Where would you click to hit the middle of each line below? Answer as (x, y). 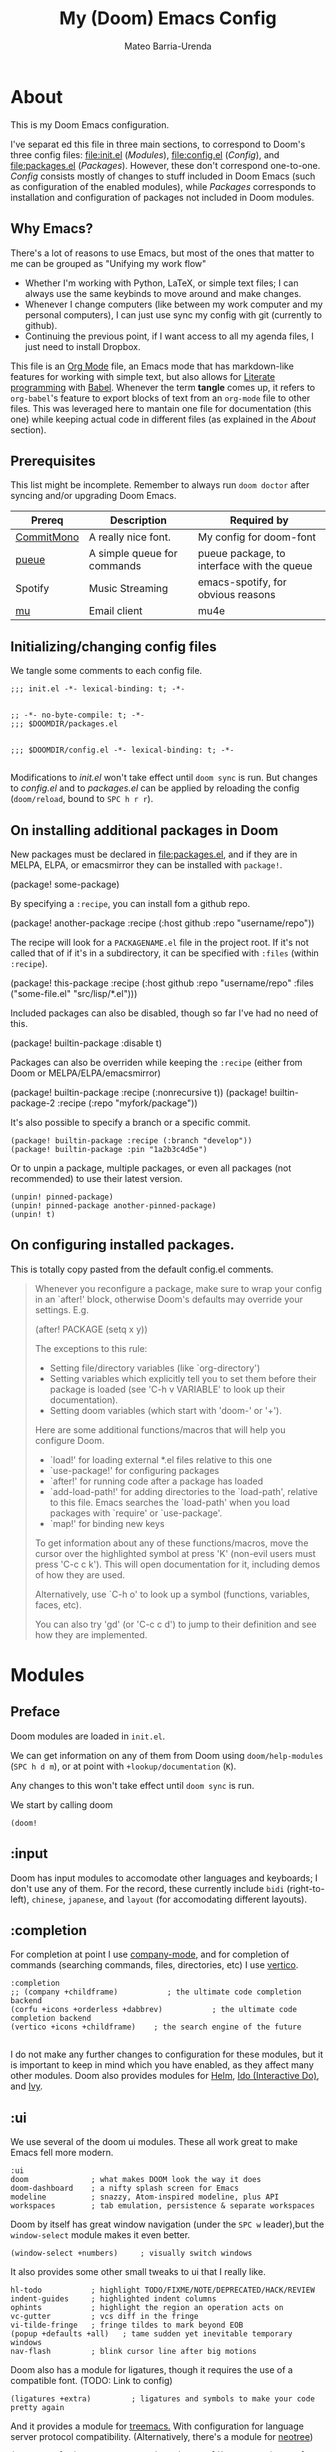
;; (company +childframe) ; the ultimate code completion (156, 1992)
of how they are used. (80, 1574)
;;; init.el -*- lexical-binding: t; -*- (98, 689)
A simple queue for (133, 554)
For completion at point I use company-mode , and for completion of (150, 1954)
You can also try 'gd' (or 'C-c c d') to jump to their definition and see (175, 1624)
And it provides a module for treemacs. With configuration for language (157, 2426)
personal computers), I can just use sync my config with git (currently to (173, 314)
